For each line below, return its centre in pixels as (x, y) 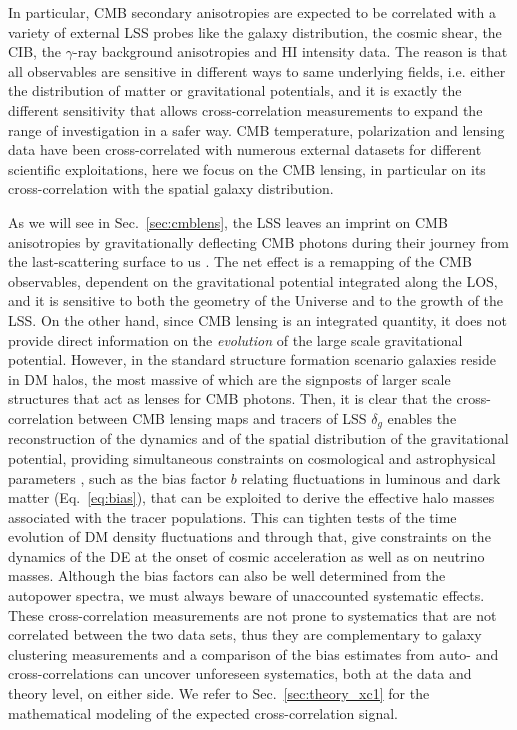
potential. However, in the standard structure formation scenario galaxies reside (252, 359)
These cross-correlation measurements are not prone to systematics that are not (252, 614)
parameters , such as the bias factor (117, 477)
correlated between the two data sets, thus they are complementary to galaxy (245, 634)
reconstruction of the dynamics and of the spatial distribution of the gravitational (258, 438)
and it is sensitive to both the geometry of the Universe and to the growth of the (256, 300)
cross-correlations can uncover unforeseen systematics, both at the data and (240, 673)
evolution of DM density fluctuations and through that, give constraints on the (249, 536)
